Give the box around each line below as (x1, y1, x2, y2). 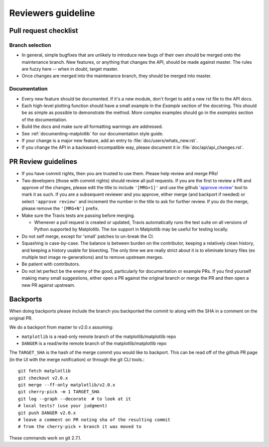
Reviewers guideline (9, 7, 96, 18)
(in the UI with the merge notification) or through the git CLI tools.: (9, 356, 144, 362)
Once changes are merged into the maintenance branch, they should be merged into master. (21, 73, 212, 79)
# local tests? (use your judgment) (18, 403, 108, 409)
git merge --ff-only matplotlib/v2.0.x (18, 382, 116, 388)
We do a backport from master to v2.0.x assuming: (9, 324, 114, 331)
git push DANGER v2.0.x (18, 410, 76, 416)
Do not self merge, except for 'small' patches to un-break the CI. (21, 233, 154, 239)
